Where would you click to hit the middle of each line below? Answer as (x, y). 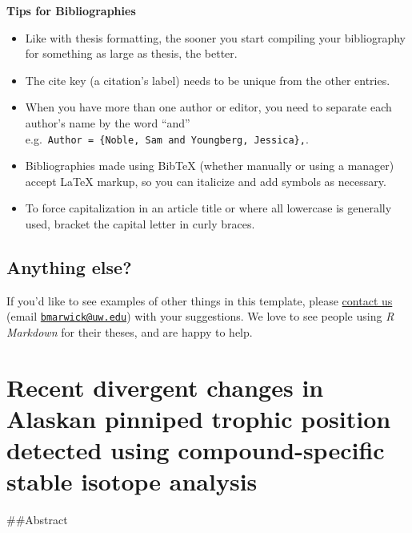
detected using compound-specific (196, 450)
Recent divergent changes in (165, 387)
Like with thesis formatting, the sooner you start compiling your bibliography (215, 37)
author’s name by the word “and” (108, 122)
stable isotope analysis (132, 481)
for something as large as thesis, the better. (131, 53)
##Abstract (37, 520)
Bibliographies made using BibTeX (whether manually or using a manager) (210, 166)
